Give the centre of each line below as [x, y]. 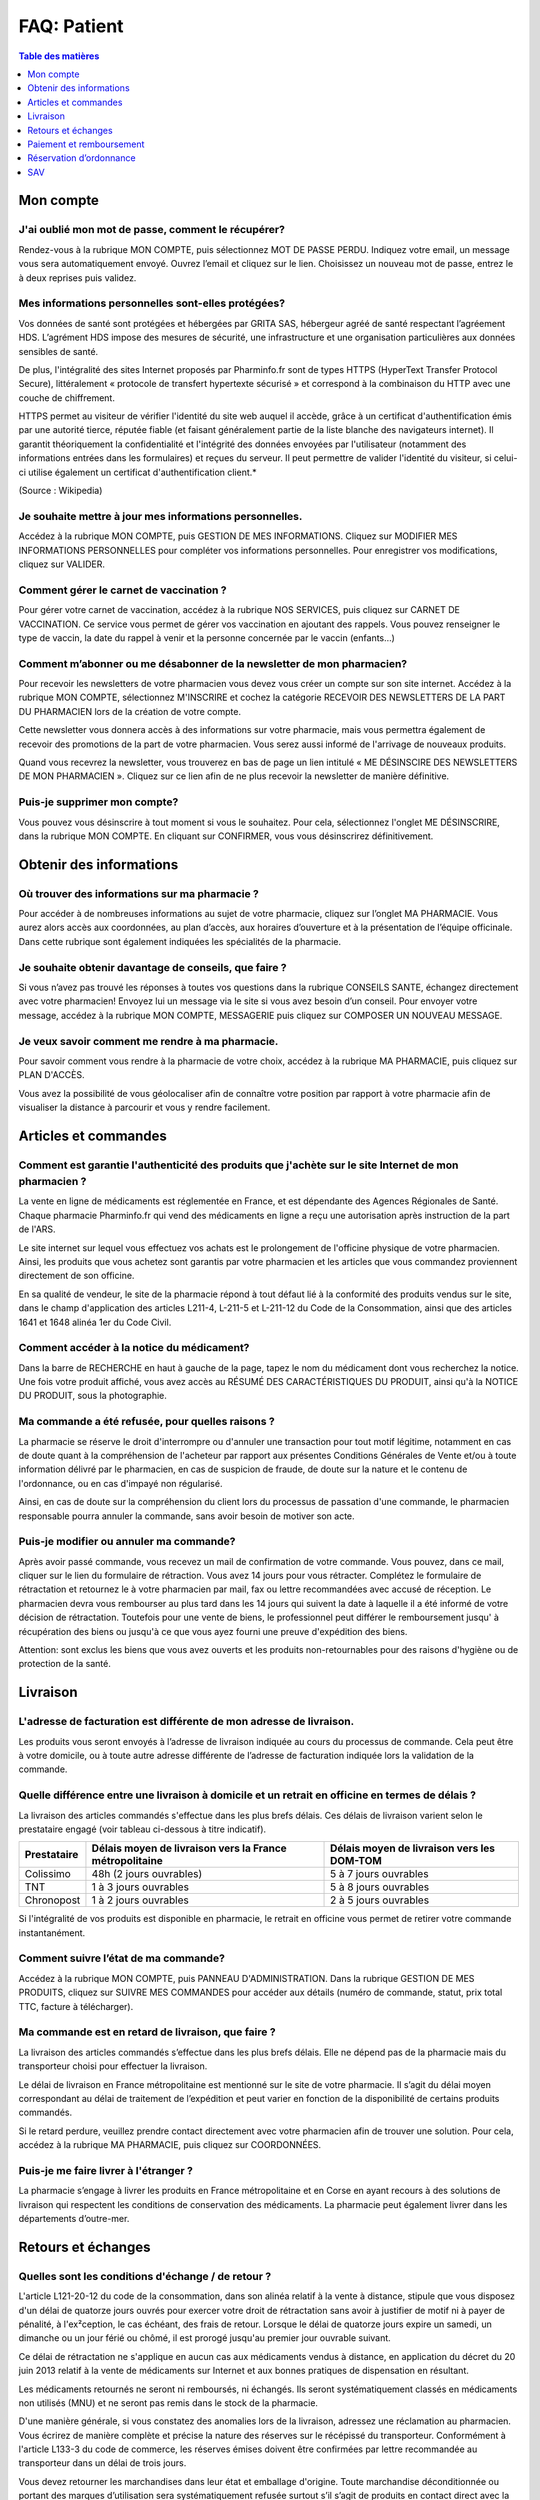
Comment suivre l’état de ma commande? [121, 1958]
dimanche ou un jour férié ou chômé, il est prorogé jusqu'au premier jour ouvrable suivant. [205, 2338]
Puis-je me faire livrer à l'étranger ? [106, 2170]
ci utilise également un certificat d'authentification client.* [137, 472]
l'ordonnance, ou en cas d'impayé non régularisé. [120, 1483]
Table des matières [59, 56]
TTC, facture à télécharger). [76, 2006]
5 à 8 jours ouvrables [380, 1887]
